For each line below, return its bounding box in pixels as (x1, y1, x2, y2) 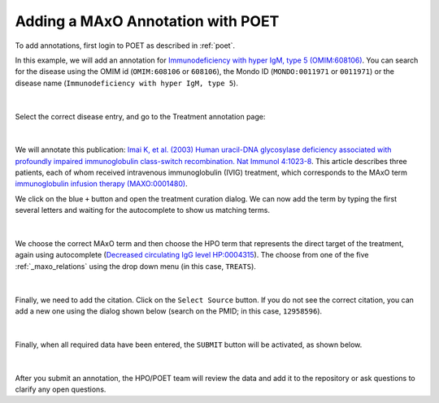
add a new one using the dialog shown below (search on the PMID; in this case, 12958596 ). (15, 305, 323, 316)
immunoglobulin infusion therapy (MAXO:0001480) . (15, 179, 188, 188)
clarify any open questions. (15, 384, 106, 394)
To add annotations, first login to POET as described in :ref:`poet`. (15, 41, 236, 50)
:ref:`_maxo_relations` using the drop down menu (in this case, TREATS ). (15, 261, 256, 271)
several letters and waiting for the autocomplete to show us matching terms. (15, 206, 270, 215)
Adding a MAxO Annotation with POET (15, 12, 280, 30)
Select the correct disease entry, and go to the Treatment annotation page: (15, 111, 266, 121)
